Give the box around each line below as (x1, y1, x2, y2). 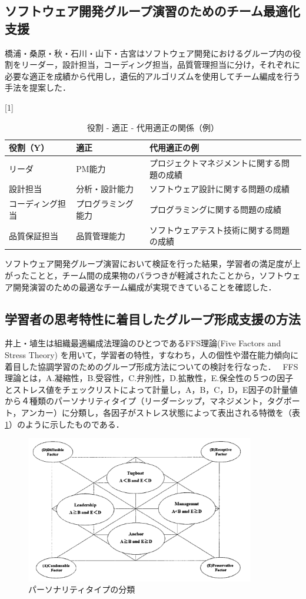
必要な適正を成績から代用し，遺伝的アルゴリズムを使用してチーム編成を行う (5, 70, 301, 82)
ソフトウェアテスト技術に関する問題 (149, 223, 290, 236)
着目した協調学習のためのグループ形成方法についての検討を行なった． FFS (5, 360, 298, 372)
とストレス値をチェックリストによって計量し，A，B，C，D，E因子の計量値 (5, 383, 298, 395)
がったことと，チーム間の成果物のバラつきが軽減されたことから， (5, 269, 260, 281)
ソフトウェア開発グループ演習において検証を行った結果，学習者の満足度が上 (5, 257, 301, 270)
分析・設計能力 (76, 183, 134, 195)
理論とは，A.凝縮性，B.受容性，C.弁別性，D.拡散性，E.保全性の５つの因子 (5, 372, 294, 384)
